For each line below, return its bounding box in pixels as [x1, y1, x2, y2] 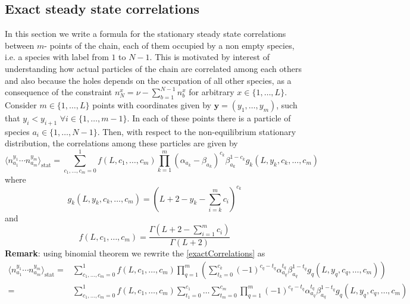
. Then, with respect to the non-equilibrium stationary [97, 125, 296, 137]
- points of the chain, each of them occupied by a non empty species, [44, 39, 295, 51]
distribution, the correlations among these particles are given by [5, 137, 238, 149]
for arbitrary [189, 86, 234, 98]
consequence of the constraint [5, 86, 112, 98]
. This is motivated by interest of [149, 51, 270, 63]
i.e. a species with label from [5, 51, 109, 63]
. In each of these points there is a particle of [127, 111, 291, 124]
